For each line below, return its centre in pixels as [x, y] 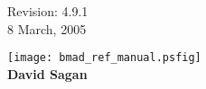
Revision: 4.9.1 [48, 11]
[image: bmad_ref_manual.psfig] [104, 58]
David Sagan [47, 73]
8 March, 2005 [47, 28]
